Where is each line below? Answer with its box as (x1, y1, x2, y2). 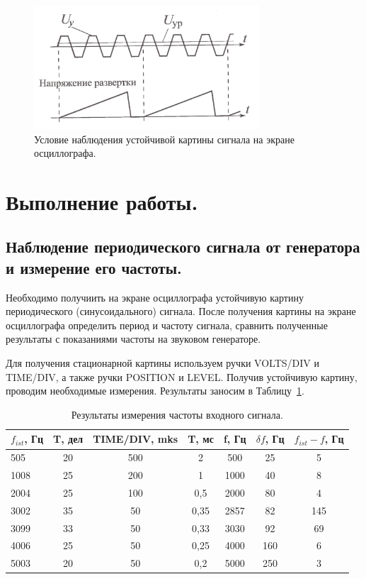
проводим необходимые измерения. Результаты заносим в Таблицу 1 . (6, 383, 304, 398)
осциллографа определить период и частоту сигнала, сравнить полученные (6, 317, 328, 332)
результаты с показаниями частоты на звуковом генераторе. (6, 331, 261, 346)
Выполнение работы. (6, 187, 198, 216)
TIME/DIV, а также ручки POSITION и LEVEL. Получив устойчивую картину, (6, 369, 358, 384)
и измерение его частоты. (6, 256, 182, 278)
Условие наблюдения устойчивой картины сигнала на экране (34, 131, 294, 146)
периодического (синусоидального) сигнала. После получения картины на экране (6, 304, 356, 319)
